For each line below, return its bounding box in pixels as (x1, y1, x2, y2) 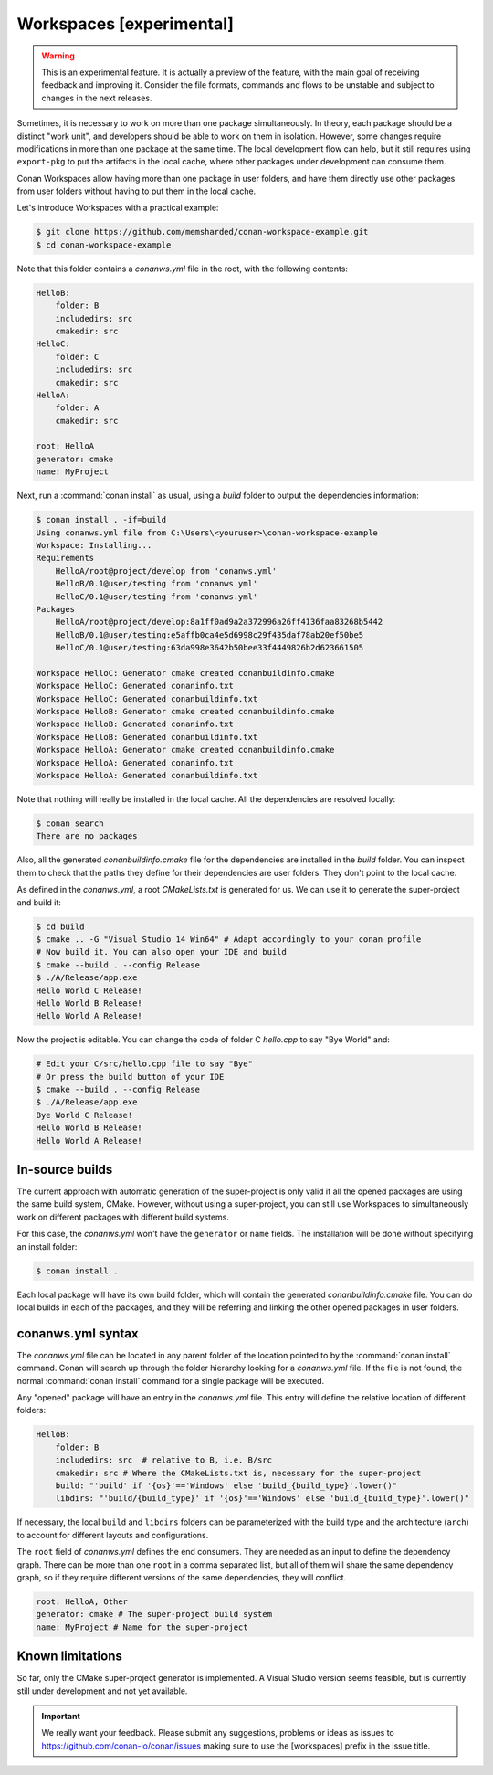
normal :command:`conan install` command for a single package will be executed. (16, 1375, 325, 1386)
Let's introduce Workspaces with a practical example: (16, 202, 219, 214)
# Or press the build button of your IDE (36, 1072, 225, 1082)
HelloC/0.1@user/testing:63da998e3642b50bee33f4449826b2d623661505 (55, 642, 364, 653)
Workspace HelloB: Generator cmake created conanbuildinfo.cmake (36, 706, 335, 717)
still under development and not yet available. (16, 1685, 188, 1696)
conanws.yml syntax (16, 1326, 139, 1341)
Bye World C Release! (36, 1110, 133, 1120)
